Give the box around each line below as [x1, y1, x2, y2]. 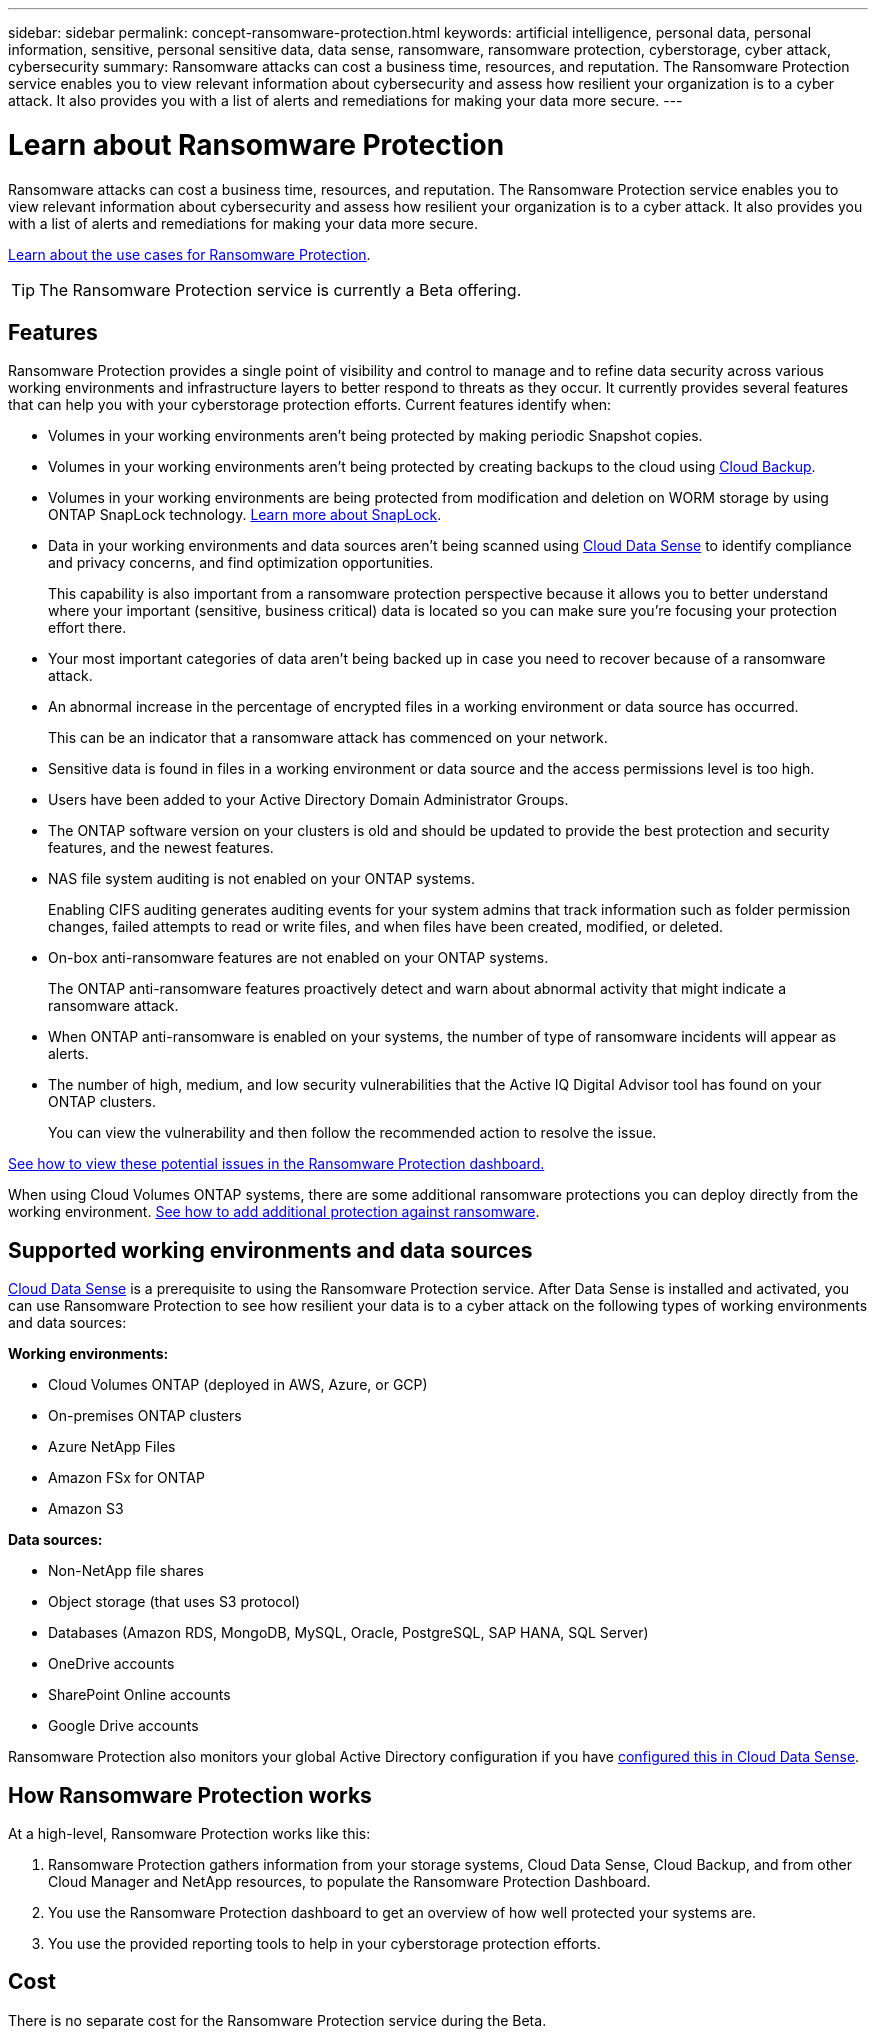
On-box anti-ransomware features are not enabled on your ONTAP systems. [48, 949, 549, 967]
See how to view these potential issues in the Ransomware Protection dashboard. [8, 1155, 545, 1173]
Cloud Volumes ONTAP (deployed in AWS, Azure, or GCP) [48, 1376, 428, 1394]
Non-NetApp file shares [48, 1562, 204, 1580]
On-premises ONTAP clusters [48, 1407, 242, 1425]
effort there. [48, 619, 127, 637]
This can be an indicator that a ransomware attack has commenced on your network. [48, 729, 608, 747]
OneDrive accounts [48, 1655, 175, 1673]
